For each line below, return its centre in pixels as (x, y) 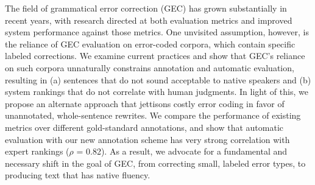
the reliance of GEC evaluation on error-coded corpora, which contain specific (150, 44)
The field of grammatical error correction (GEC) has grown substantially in (146, 8)
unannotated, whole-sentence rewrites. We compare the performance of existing (153, 115)
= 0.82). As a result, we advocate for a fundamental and (182, 151)
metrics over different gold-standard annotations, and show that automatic (144, 127)
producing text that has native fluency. (78, 175)
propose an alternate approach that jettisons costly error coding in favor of (145, 103)
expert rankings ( (37, 151)
